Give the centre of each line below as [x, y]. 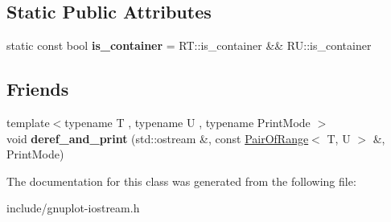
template [28, 122]
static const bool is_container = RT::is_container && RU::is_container [189, 45]
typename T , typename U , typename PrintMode [187, 122]
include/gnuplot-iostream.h [73, 208]
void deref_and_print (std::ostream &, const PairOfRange [158, 138]
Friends [38, 89]
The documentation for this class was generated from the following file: [181, 181]
